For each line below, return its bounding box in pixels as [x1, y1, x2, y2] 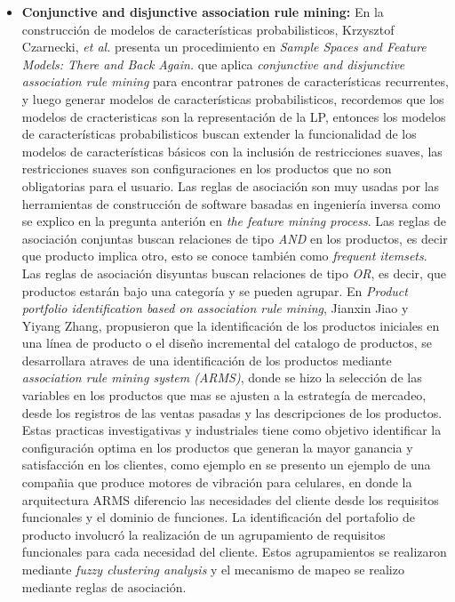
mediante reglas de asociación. [21, 577, 187, 596]
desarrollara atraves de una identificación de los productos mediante [21, 350, 392, 369]
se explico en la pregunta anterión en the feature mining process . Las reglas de [21, 212, 446, 230]
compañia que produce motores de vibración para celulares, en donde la [21, 473, 412, 492]
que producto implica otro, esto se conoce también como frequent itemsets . [21, 246, 427, 265]
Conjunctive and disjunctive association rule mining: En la [21, 3, 384, 20]
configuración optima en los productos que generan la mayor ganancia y [21, 437, 413, 456]
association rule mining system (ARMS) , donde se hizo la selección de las [21, 368, 422, 387]
